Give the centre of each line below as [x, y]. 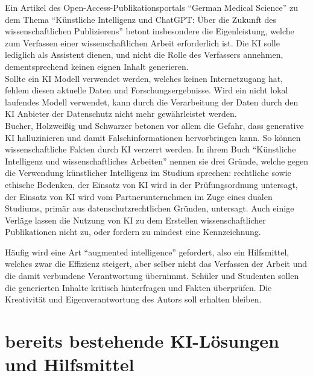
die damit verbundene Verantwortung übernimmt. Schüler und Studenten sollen [152, 276]
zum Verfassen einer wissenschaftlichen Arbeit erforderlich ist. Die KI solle [142, 42]
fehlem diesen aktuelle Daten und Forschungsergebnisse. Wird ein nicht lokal [147, 90]
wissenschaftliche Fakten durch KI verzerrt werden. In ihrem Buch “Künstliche [150, 149]
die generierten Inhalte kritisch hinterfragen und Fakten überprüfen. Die [138, 287]
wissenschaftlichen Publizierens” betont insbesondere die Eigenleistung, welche [150, 31]
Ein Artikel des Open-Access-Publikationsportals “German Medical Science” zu [151, 7]
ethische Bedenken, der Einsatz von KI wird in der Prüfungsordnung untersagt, [151, 184]
